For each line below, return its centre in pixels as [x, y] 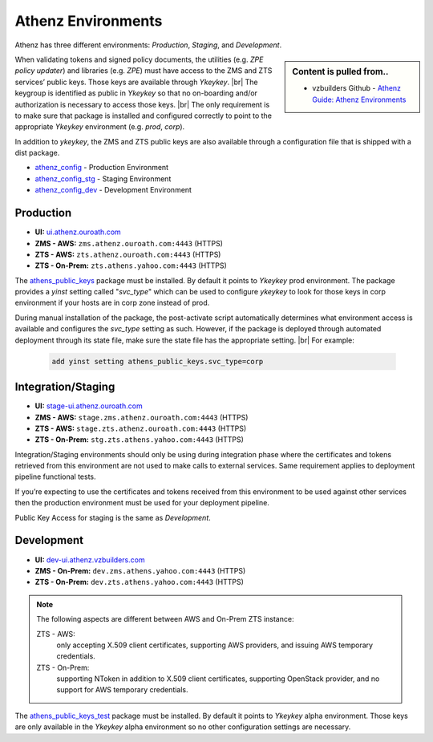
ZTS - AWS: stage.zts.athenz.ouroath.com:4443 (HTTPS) [141, 428]
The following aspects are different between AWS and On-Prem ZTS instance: [165, 619]
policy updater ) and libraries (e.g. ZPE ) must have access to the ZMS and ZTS [144, 71]
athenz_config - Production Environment [101, 168]
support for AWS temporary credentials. [122, 690]
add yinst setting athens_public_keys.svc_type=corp [158, 361]
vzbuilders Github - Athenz [356, 88]
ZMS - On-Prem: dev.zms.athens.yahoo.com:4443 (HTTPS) [140, 570]
